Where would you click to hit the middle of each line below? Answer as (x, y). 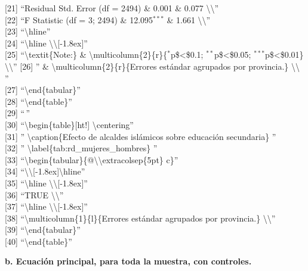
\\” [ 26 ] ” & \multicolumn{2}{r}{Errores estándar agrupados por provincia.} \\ (152, 66)
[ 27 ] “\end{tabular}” (43, 90)
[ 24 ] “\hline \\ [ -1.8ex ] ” (46, 43)
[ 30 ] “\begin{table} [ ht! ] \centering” (69, 124)
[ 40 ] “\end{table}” (38, 241)
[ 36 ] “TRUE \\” (34, 194)
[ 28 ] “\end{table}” (38, 101)
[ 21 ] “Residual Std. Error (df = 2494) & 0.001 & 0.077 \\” (112, 8)
